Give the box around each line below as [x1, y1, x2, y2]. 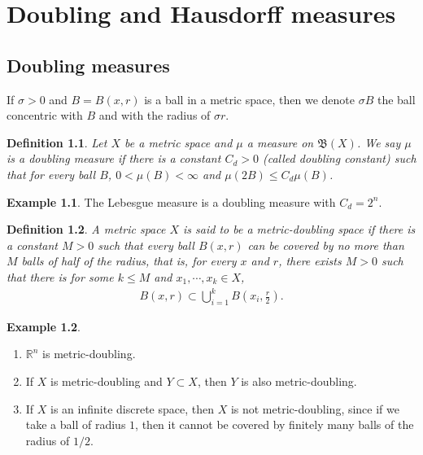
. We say [356, 133, 401, 151]
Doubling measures [7, 52, 170, 77]
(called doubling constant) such [262, 150, 416, 167]
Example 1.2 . [7, 317, 81, 335]
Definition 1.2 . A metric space [7, 221, 166, 238]
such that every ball [98, 236, 194, 253]
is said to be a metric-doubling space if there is [183, 221, 416, 238]
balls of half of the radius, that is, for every [21, 252, 237, 269]
